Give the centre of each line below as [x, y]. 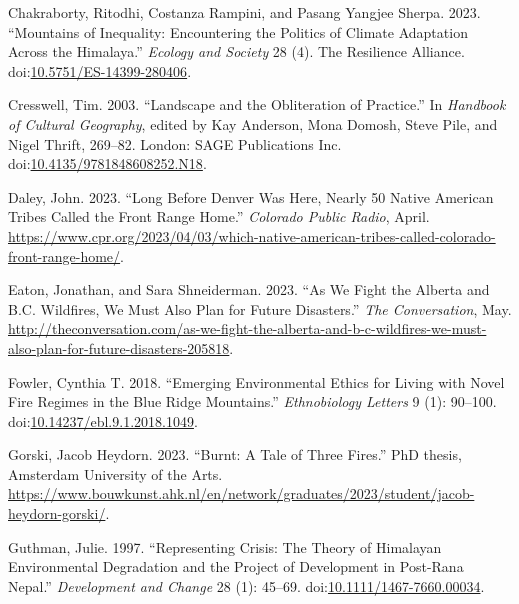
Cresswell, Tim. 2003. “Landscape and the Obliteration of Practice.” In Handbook [257, 104]
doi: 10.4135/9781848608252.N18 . [107, 163]
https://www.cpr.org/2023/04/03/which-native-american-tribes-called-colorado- [252, 235]
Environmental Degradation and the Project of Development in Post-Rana [236, 566]
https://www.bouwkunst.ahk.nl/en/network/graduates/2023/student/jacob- [241, 493]
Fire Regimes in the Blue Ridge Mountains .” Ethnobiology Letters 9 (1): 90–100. [252, 401]
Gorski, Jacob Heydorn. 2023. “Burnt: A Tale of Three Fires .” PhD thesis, [235, 454]
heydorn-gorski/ [57, 513]
